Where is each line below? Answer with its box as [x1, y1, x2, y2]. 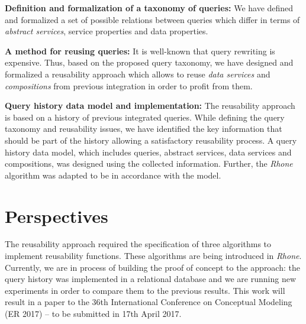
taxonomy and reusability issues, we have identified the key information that [5, 122, 282, 135]
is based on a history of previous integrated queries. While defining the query [5, 111, 285, 123]
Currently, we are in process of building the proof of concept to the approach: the [5, 261, 300, 273]
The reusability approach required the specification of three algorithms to [5, 238, 272, 250]
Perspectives [5, 203, 108, 228]
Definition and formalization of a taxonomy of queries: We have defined [5, 2, 294, 14]
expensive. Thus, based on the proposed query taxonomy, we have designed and [5, 56, 294, 69]
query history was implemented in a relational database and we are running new [5, 273, 296, 285]
